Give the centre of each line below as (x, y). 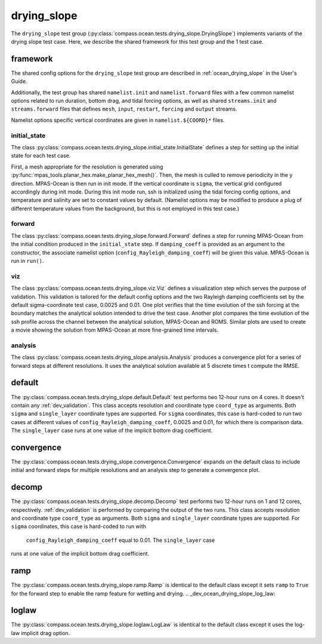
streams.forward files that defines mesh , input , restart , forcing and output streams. (124, 109)
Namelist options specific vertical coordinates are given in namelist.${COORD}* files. (118, 120)
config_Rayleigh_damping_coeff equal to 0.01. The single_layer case (120, 540)
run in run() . (27, 260)
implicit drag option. (46, 633)
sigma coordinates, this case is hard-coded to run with (78, 526)
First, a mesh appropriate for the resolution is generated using (87, 167)
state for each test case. (41, 156)
